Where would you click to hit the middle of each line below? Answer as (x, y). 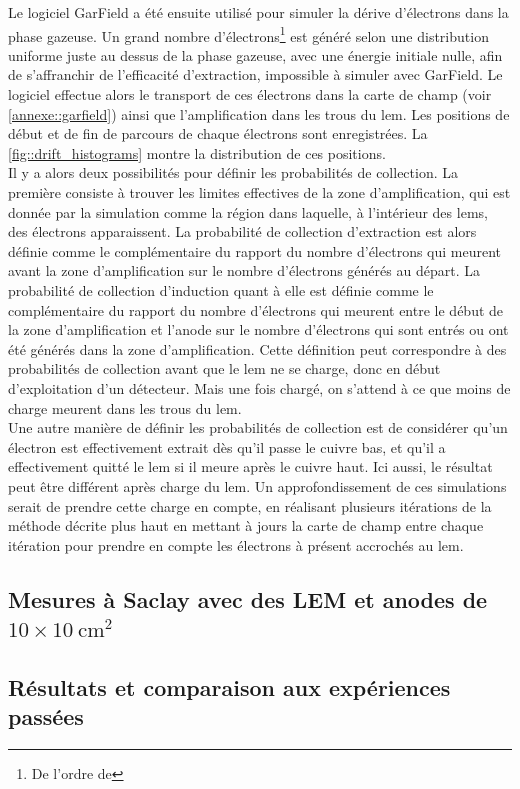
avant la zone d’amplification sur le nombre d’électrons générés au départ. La (244, 270)
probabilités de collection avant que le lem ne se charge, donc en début (224, 368)
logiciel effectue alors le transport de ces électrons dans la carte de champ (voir (250, 94)
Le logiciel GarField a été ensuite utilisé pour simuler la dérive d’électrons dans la (258, 12)
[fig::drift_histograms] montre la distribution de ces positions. (197, 152)
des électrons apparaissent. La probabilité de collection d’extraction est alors (242, 231)
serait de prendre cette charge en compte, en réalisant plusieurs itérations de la (250, 505)
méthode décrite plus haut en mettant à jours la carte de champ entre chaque (246, 525)
